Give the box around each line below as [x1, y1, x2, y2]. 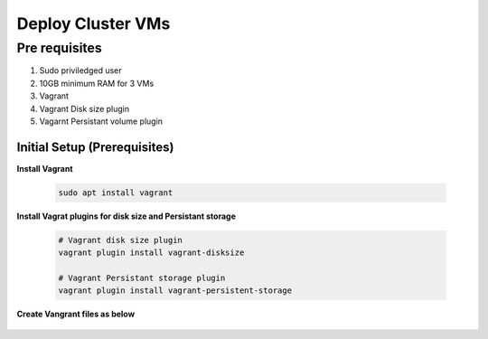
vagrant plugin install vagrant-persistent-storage [58, 286, 293, 296]
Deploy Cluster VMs [16, 14, 171, 33]
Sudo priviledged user [39, 65, 122, 76]
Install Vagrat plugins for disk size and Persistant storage [16, 211, 237, 221]
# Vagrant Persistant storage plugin [58, 272, 226, 283]
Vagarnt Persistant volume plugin [39, 116, 163, 127]
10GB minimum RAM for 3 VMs [39, 78, 155, 89]
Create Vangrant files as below [16, 308, 136, 320]
